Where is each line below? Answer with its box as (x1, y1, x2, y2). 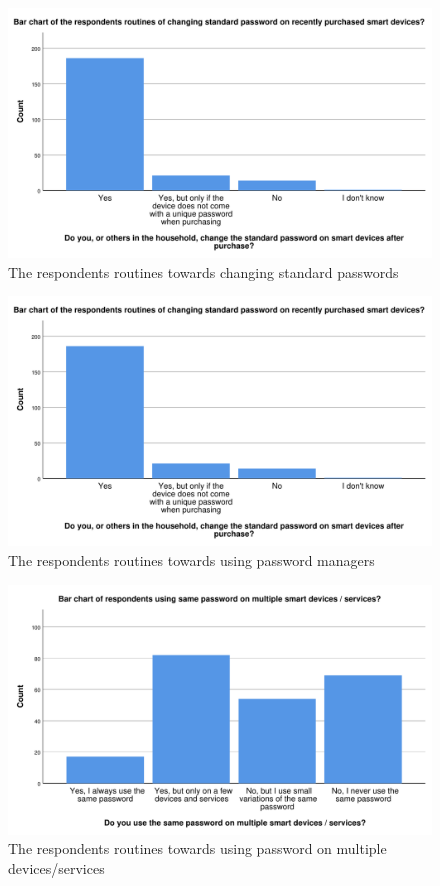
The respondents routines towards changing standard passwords (8, 261, 399, 282)
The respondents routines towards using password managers (8, 549, 375, 570)
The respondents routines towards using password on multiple (8, 838, 387, 859)
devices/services (8, 857, 105, 878)
